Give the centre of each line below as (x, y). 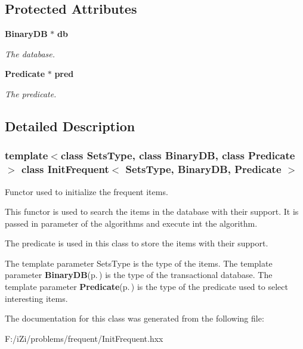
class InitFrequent (65, 169)
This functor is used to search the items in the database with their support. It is (152, 211)
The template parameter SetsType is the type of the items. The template (139, 263)
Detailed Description (70, 126)
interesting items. (36, 298)
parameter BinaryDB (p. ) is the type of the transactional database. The (139, 275)
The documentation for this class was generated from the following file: (135, 318)
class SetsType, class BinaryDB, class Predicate (178, 155)
